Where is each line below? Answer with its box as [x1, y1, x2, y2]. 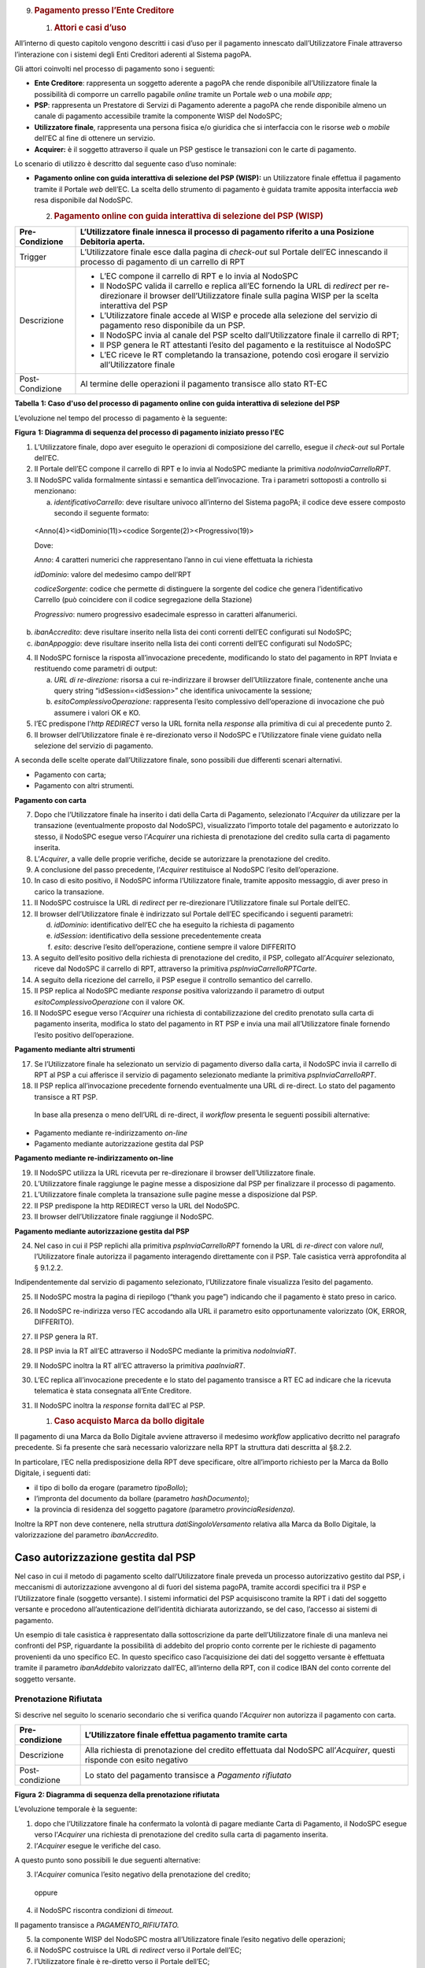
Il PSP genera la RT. [34, 1331, 98, 1341]
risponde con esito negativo [84, 1755, 189, 1766]
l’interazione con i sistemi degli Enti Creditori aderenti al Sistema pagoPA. [14, 50, 252, 59]
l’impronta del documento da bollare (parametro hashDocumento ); [34, 1493, 249, 1503]
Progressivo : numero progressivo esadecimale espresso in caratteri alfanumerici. [34, 609, 297, 619]
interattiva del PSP [99, 300, 168, 311]
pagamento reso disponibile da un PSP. [99, 320, 246, 331]
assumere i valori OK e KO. [54, 708, 141, 717]
